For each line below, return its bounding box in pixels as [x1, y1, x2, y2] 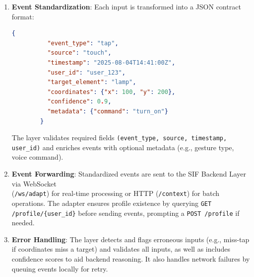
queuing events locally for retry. [11, 263, 108, 274]
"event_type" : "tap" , [47, 39, 119, 47]
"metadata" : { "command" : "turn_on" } [47, 107, 168, 115]
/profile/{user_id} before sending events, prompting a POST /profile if [11, 207, 240, 218]
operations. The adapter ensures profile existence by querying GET [11, 197, 212, 208]
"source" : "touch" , [47, 49, 112, 57]
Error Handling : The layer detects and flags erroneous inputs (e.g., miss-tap [11, 234, 250, 244]
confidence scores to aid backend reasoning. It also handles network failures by [11, 253, 250, 264]
